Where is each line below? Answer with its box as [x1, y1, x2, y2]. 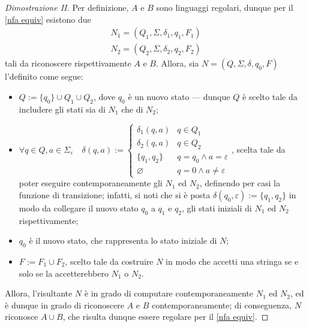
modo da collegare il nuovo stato [19, 201, 139, 214]
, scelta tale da [231, 143, 286, 155]
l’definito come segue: [5, 70, 83, 83]
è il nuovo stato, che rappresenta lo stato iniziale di [29, 234, 217, 247]
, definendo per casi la [199, 177, 280, 189]
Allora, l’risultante [5, 287, 73, 299]
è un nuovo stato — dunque [128, 90, 230, 102]
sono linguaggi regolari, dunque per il [156, 1, 293, 13]
